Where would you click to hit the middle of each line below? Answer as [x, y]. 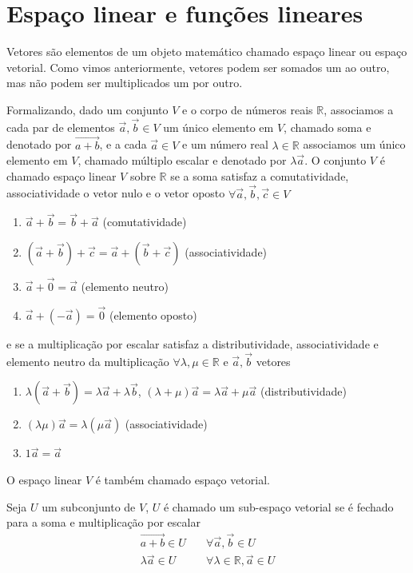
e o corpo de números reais [248, 109]
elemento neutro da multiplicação [88, 361]
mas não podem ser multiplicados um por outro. [125, 83]
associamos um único [354, 144]
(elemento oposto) [153, 314]
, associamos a [359, 109]
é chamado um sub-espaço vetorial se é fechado [278, 506]
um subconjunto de [89, 506]
